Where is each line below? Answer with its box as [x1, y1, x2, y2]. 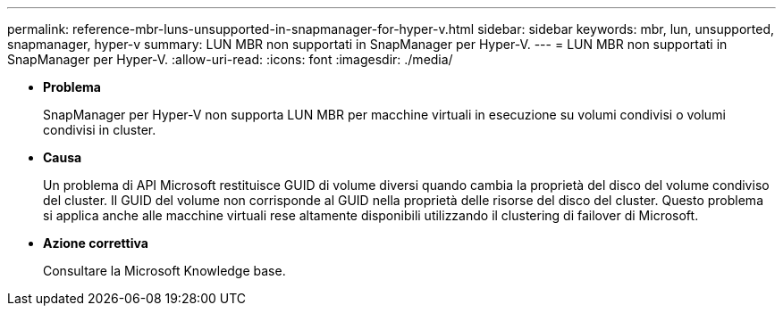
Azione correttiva [43, 235, 148, 251]
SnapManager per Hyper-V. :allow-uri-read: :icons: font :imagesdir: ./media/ [7, 52, 453, 67]
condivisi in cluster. [43, 122, 156, 137]
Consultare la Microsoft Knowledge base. [43, 263, 286, 278]
